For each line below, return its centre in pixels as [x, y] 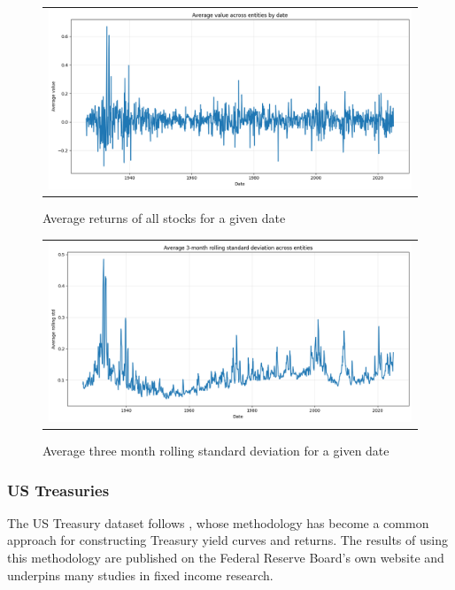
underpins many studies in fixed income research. [140, 575]
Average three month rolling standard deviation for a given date [216, 451]
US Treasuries [58, 490]
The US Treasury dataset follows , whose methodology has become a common [218, 522]
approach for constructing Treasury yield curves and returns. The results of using [227, 540]
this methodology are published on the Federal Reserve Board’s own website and [226, 558]
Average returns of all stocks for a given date [164, 218]
